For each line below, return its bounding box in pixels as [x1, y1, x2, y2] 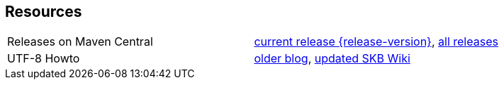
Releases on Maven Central [7, 34, 153, 49]
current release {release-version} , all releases [254, 34, 498, 49]
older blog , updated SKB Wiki [254, 51, 410, 66]
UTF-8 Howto [7, 51, 80, 66]
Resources [5, 3, 82, 20]
